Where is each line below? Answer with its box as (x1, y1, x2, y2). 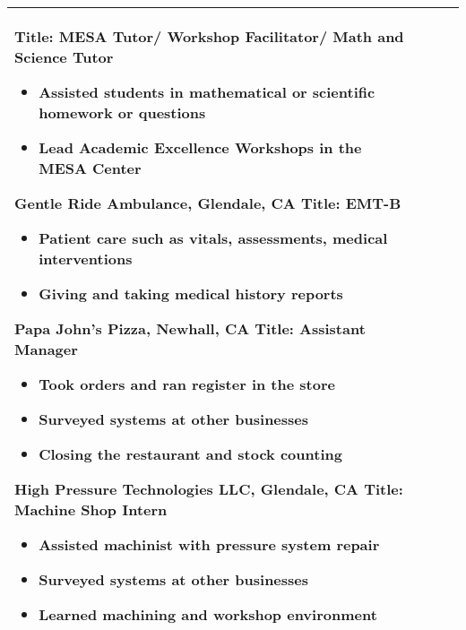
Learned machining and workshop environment (39, 604, 377, 625)
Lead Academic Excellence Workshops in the (39, 137, 362, 158)
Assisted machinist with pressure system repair (39, 534, 380, 555)
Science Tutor (14, 47, 114, 67)
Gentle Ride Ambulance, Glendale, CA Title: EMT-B (14, 193, 401, 213)
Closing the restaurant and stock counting (39, 444, 342, 464)
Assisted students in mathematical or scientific (39, 82, 375, 102)
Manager (14, 339, 78, 359)
